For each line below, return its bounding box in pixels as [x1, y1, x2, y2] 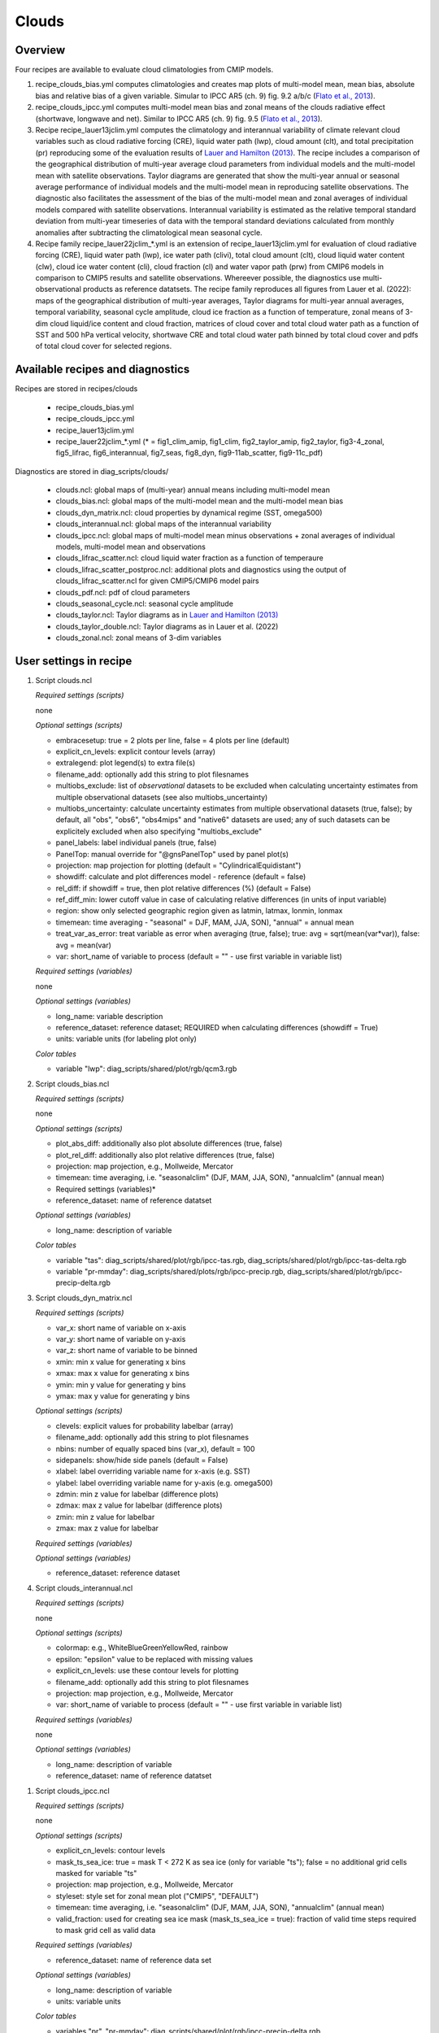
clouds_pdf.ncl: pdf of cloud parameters [55, 587, 190, 597]
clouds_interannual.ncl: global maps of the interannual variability [55, 519, 272, 529]
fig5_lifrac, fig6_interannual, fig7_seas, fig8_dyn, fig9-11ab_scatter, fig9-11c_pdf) [55, 448, 324, 458]
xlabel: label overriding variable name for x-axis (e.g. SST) [55, 1466, 251, 1476]
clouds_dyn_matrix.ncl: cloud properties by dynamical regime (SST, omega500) [55, 507, 323, 517]
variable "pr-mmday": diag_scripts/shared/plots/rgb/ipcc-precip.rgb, [55, 1267, 286, 1277]
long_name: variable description [55, 1011, 163, 1021]
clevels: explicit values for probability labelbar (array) [55, 1421, 234, 1430]
